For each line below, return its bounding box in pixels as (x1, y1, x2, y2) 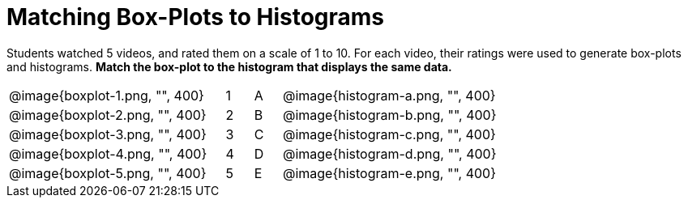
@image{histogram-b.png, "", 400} (282, 106, 497, 123)
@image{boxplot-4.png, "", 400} (9, 145, 207, 162)
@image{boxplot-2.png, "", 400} (9, 106, 207, 123)
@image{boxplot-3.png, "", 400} (9, 125, 207, 142)
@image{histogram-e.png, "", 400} (282, 164, 497, 181)
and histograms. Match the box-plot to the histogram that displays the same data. (6, 59, 452, 74)
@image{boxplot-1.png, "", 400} (9, 87, 204, 104)
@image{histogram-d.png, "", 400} (282, 145, 497, 162)
